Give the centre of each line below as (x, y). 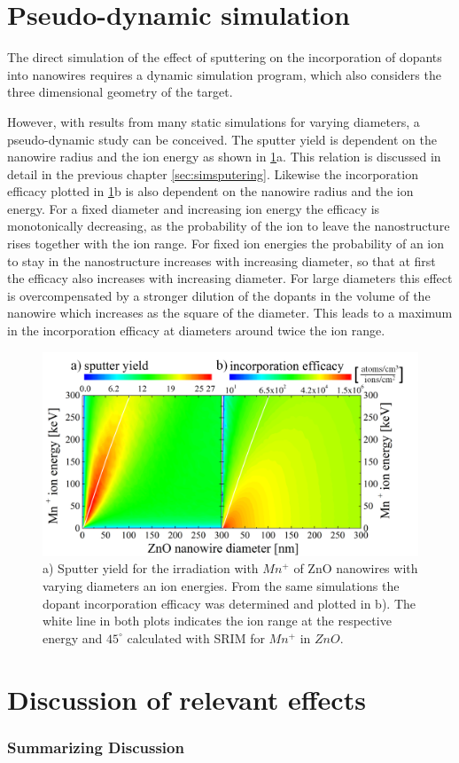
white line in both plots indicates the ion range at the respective (217, 621)
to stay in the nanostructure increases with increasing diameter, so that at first (222, 260)
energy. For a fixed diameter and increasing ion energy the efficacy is (194, 208)
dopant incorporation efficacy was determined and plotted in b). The (229, 603)
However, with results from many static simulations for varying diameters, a (214, 121)
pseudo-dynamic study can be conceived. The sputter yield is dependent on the (222, 139)
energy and (73, 637)
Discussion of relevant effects (187, 699)
